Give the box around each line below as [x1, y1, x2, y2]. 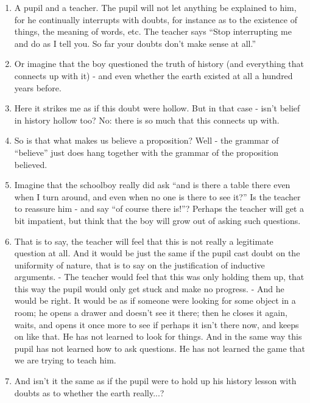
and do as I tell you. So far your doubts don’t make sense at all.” [14, 37, 256, 49]
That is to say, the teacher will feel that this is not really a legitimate [14, 234, 273, 247]
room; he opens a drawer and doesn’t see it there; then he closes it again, [14, 306, 287, 319]
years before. [14, 81, 62, 94]
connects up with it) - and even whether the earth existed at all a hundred [14, 69, 293, 82]
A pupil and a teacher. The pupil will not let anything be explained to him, [14, 1, 297, 13]
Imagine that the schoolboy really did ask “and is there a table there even [14, 178, 291, 191]
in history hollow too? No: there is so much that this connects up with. [14, 113, 280, 126]
